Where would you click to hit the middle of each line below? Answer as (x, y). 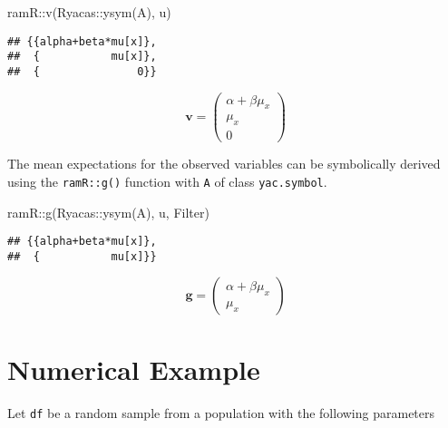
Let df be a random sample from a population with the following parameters (221, 412)
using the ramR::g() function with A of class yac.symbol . (167, 181)
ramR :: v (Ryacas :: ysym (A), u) (89, 12)
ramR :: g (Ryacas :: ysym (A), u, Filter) (108, 212)
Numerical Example (134, 369)
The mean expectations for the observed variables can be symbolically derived (224, 164)
